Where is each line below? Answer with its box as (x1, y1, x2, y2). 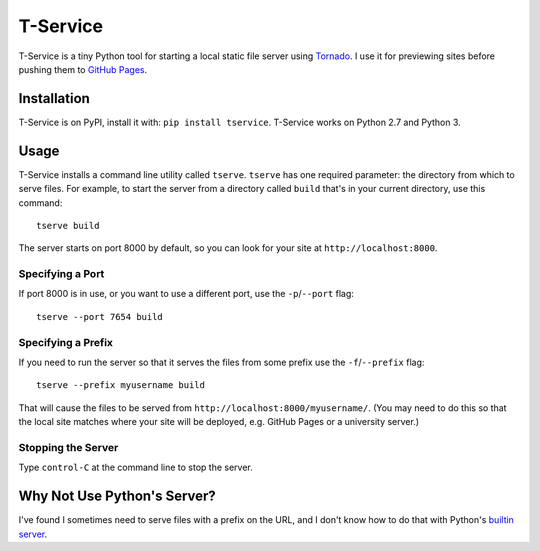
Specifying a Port (18, 267, 105, 281)
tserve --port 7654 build (36, 311, 164, 322)
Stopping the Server (18, 440, 119, 454)
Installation (18, 90, 90, 107)
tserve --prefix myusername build (36, 380, 205, 391)
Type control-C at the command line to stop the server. (18, 461, 254, 474)
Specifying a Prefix (18, 335, 114, 349)
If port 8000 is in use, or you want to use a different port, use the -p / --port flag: (18, 288, 355, 300)
